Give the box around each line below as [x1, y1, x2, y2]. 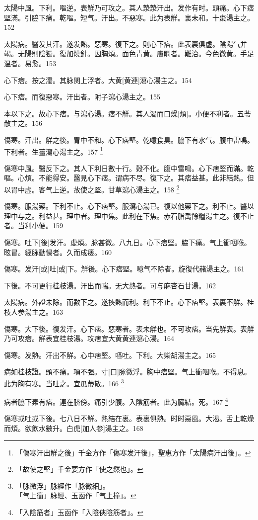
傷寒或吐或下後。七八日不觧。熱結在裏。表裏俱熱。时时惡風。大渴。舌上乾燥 [4, 413, 254, 424]
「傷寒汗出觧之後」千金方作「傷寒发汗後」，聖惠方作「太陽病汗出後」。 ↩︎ [15, 447, 251, 457]
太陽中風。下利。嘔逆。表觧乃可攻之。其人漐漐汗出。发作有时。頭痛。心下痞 [4, 2, 254, 12]
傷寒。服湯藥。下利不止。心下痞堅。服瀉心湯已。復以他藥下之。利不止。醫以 [4, 201, 254, 211]
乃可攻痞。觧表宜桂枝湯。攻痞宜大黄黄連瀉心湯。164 [4, 333, 174, 344]
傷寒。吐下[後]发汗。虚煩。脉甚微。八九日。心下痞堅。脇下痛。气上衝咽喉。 [4, 237, 251, 247]
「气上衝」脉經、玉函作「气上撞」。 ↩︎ [15, 490, 136, 501]
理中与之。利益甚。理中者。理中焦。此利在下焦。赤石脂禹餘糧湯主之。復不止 [4, 210, 254, 221]
